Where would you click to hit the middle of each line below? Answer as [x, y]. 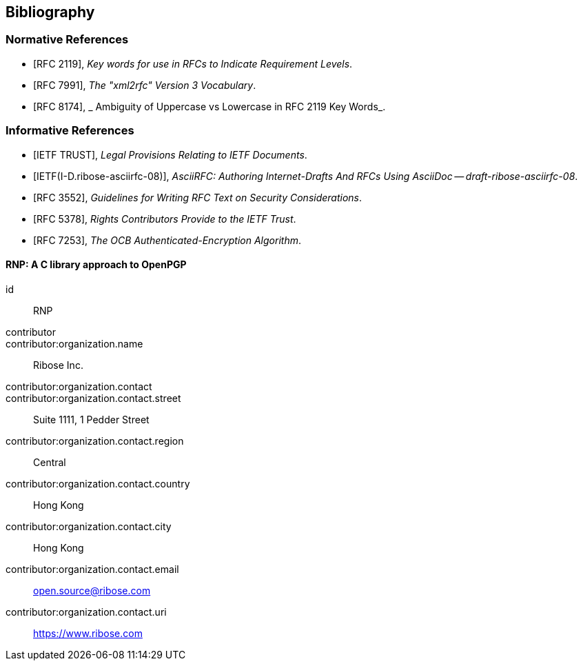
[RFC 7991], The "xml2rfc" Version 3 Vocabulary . [145, 85]
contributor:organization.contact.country [98, 483]
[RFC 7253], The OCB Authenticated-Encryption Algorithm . [167, 240]
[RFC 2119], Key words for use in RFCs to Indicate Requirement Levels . [193, 63]
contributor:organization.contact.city [89, 526]
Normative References [67, 40]
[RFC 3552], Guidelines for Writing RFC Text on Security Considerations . [198, 197]
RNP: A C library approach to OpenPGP [96, 265]
